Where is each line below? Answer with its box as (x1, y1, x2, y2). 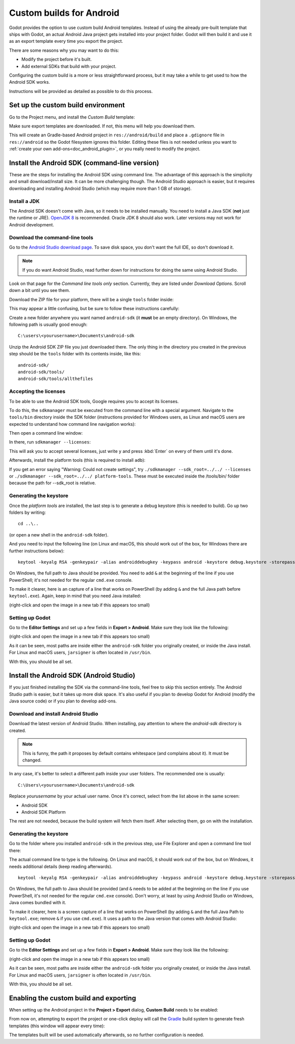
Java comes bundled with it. (9, 900, 66, 906)
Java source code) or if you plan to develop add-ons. (9, 698, 117, 704)
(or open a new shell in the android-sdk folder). (9, 532, 109, 538)
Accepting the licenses (9, 388, 66, 395)
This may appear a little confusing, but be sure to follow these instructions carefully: (9, 306, 179, 312)
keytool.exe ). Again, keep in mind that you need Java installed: (9, 593, 141, 599)
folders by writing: (9, 509, 46, 515)
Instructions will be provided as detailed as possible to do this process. (9, 88, 153, 94)
